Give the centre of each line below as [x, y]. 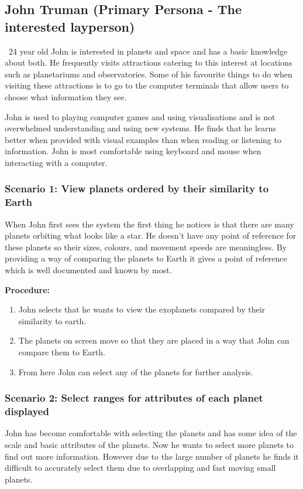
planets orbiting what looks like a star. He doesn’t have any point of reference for [151, 235]
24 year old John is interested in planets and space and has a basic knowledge [148, 51]
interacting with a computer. [56, 162]
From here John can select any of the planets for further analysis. [136, 371]
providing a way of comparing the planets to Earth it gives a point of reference [146, 258]
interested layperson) [70, 26]
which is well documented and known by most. [88, 270]
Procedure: [27, 289]
